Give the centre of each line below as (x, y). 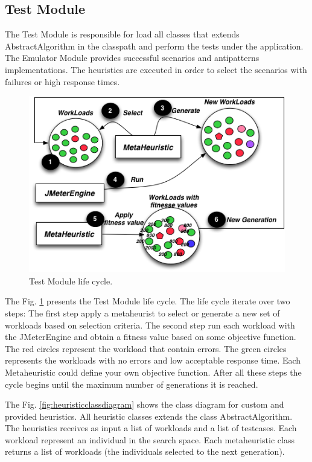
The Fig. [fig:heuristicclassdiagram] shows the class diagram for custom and (145, 404)
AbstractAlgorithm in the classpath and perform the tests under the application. (154, 46)
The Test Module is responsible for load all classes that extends (122, 34)
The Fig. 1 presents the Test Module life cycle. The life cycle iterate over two (148, 301)
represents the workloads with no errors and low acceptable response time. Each (153, 360)
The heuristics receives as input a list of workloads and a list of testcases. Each (151, 428)
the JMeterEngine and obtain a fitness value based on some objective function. (151, 337)
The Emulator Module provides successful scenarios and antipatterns (132, 58)
